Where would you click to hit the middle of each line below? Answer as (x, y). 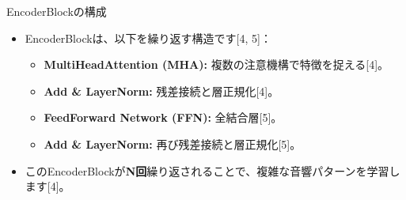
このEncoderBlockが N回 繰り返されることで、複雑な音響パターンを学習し (212, 170)
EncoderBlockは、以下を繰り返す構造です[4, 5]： (148, 38)
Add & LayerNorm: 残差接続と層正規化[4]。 (161, 91)
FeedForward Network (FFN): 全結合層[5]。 (163, 117)
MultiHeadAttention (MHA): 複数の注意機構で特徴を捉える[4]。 (216, 64)
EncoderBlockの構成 (57, 11)
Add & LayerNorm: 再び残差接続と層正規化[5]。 (173, 143)
